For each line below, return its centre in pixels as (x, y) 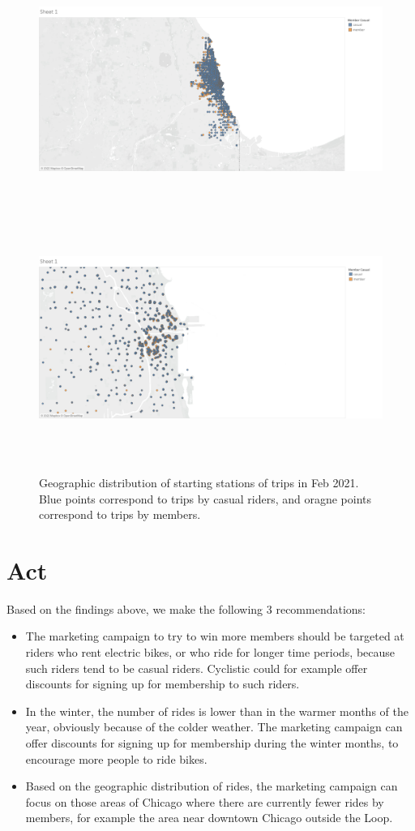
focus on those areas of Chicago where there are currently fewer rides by (205, 801)
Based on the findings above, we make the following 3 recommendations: (186, 608)
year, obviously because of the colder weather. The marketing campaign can (214, 727)
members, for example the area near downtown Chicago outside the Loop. (209, 818)
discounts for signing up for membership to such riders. (163, 684)
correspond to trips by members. (120, 514)
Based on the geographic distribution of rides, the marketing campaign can (212, 786)
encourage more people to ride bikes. (116, 758)
